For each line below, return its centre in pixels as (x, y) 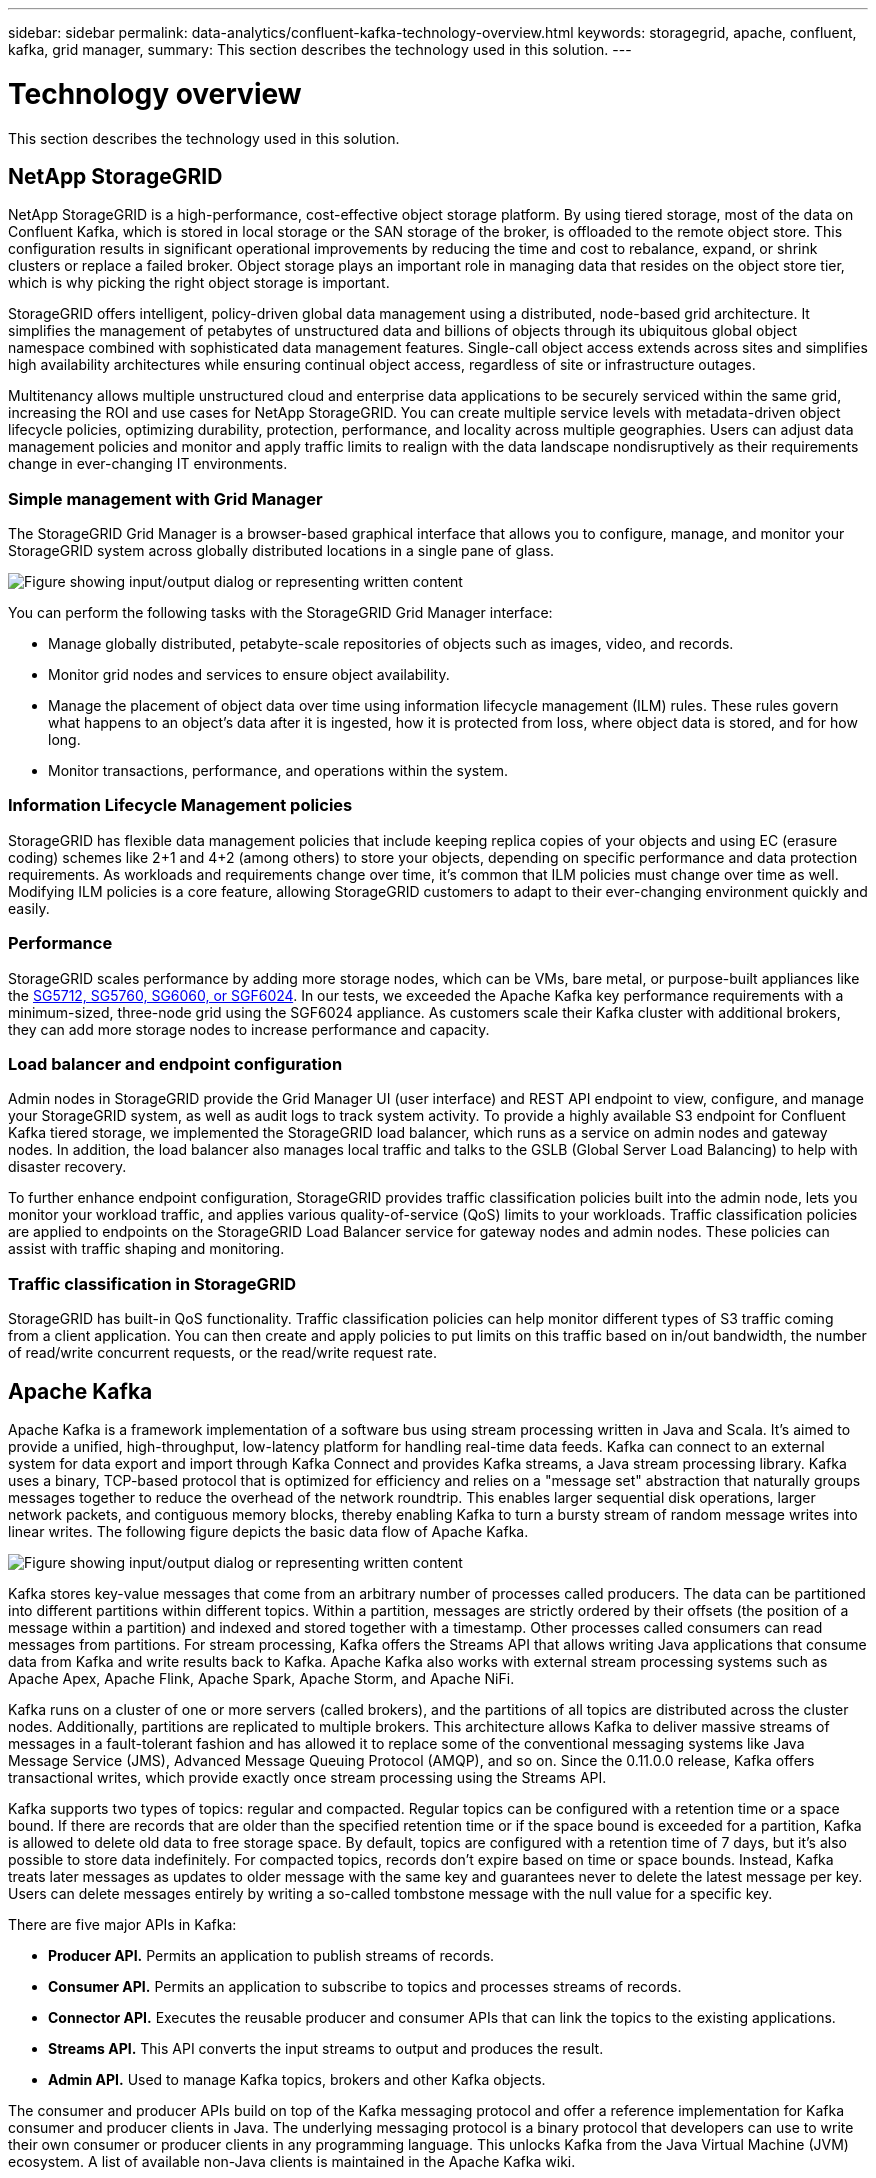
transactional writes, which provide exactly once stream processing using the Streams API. (307, 1777)
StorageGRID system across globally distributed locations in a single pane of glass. (281, 551)
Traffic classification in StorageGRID (152, 1283)
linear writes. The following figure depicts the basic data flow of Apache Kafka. (268, 1531)
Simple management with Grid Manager (165, 498)
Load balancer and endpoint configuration (175, 1063)
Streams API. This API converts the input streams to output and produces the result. (326, 2048)
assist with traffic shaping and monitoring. (146, 1249)
